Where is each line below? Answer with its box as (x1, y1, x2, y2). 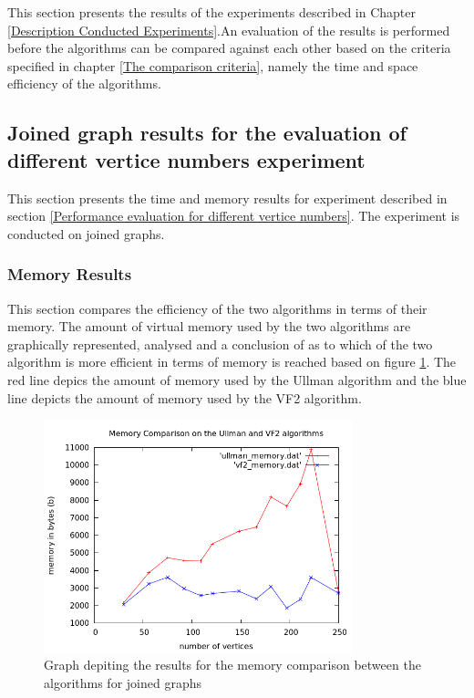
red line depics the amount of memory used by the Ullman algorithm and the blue (7, 370, 467, 389)
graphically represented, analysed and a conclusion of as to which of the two (7, 334, 433, 353)
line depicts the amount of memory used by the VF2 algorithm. (7, 388, 362, 407)
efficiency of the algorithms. (7, 74, 161, 93)
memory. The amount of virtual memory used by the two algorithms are (7, 317, 411, 336)
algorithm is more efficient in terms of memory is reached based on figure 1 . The (7, 352, 457, 371)
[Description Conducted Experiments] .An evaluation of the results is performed (7, 20, 450, 39)
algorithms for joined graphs (44, 672, 201, 692)
